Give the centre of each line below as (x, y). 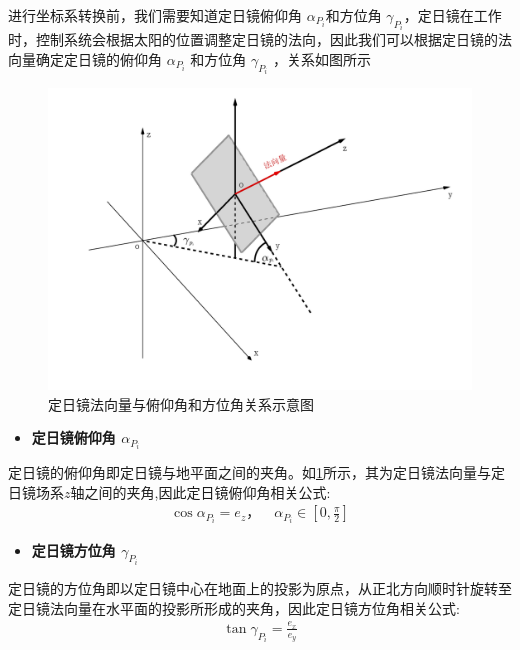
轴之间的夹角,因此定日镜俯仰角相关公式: (200, 491)
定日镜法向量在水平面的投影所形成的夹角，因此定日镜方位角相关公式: (234, 607)
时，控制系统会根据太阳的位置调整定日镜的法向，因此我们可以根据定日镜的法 (260, 39)
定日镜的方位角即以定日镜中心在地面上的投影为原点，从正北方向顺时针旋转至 (260, 587)
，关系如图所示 (321, 59)
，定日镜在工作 (452, 15)
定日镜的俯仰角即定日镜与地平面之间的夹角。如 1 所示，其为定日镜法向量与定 (256, 472)
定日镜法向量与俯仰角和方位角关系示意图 (181, 403)
